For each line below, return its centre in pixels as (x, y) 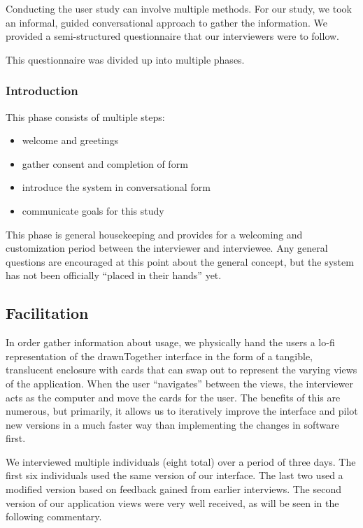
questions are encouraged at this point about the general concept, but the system (180, 261)
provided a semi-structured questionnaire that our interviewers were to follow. (173, 36)
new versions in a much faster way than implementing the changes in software (172, 424)
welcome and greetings (70, 140)
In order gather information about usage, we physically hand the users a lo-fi (170, 342)
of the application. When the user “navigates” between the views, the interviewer (179, 383)
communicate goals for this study (93, 210)
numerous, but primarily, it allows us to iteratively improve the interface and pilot (182, 411)
